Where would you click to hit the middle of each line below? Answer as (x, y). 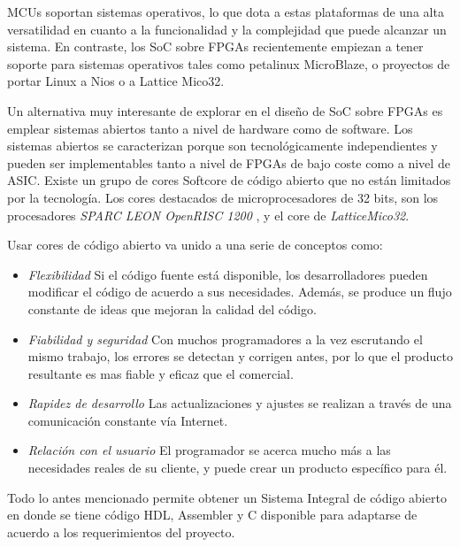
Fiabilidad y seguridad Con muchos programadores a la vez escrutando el (225, 339)
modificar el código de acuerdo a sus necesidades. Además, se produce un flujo (240, 292)
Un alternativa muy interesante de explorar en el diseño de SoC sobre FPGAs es (225, 110)
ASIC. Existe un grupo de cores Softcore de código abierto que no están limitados (229, 180)
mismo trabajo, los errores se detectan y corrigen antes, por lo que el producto (240, 356)
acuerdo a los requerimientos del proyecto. (121, 532)
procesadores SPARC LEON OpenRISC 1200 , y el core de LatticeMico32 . (208, 215)
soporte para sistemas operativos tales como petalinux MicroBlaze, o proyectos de (229, 63)
